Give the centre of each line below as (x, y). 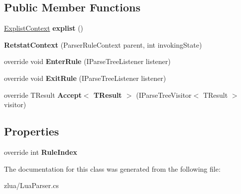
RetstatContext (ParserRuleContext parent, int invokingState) (103, 44)
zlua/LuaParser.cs (31, 185)
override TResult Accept (43, 95)
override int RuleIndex (41, 152)
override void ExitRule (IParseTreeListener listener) (85, 78)
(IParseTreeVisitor (164, 95)
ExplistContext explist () (44, 28)
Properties (32, 131)
